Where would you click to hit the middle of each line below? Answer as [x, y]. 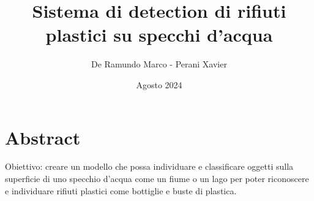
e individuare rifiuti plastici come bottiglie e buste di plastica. [121, 190]
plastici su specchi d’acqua [159, 35]
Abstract [43, 137]
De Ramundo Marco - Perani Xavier [159, 64]
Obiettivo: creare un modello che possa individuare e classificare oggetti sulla [149, 166]
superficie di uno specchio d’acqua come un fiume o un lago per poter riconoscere [157, 179]
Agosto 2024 [159, 84]
